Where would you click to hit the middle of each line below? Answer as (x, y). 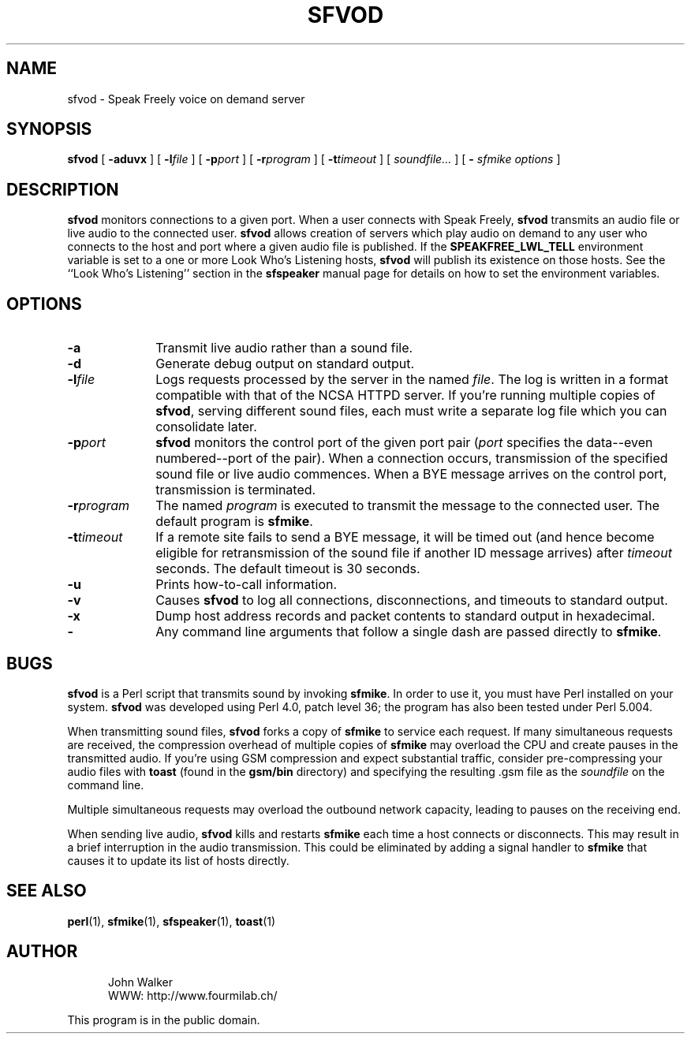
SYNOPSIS (49, 129)
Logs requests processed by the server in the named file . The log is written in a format (412, 380)
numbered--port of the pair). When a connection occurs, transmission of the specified (412, 458)
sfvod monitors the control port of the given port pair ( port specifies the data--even (404, 443)
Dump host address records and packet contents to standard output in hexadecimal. (405, 616)
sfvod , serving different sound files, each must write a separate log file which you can (411, 411)
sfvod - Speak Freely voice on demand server (186, 99)
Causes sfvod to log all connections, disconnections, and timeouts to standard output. (412, 600)
